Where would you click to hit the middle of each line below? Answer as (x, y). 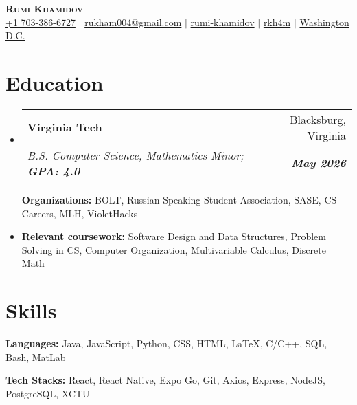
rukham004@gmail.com (133, 22)
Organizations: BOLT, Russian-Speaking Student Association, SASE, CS (179, 199)
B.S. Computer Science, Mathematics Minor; (135, 155)
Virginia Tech (65, 127)
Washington (324, 22)
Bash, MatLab (36, 357)
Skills (31, 310)
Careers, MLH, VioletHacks (80, 213)
